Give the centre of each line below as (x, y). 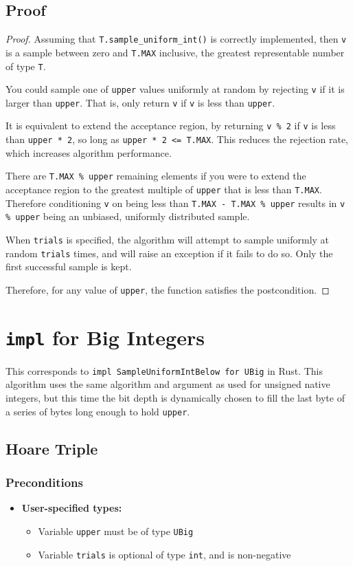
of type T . (26, 66)
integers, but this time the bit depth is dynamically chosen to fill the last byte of (175, 398)
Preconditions (44, 482)
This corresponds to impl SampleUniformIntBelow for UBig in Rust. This (164, 370)
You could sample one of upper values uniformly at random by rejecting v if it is (175, 89)
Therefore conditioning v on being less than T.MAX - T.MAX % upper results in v (175, 203)
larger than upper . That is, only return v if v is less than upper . (140, 102)
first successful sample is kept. (69, 266)
